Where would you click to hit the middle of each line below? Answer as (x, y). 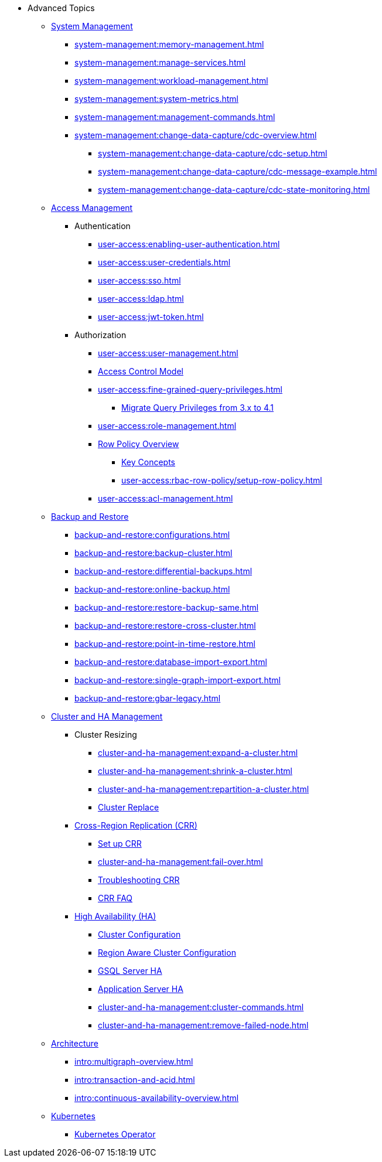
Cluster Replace (129, 807)
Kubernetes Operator (115, 1134)
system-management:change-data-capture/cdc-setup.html (213, 153)
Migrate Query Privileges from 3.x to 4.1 (197, 408)
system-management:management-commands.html (175, 117)
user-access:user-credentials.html (164, 262)
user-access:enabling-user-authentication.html (189, 244)
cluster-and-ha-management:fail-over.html (180, 862)
